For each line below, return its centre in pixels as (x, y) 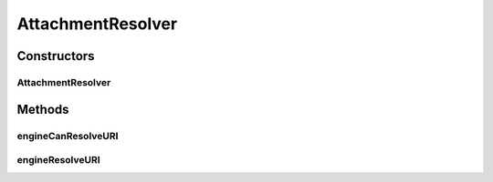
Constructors (56, 56)
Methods (43, 109)
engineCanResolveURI (68, 136)
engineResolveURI (58, 160)
